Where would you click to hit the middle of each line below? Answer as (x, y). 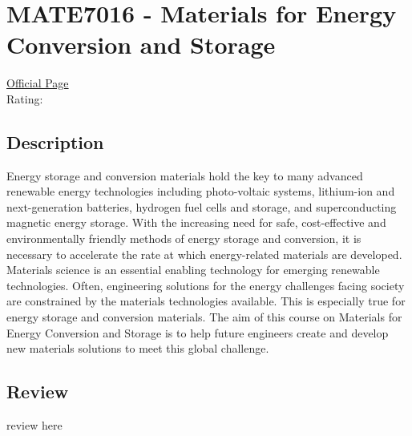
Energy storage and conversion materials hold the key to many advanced (185, 175)
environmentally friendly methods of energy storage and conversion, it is (184, 238)
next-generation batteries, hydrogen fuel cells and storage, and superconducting (202, 206)
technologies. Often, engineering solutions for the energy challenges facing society (206, 285)
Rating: (25, 98)
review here (34, 425)
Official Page (38, 83)
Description (55, 141)
